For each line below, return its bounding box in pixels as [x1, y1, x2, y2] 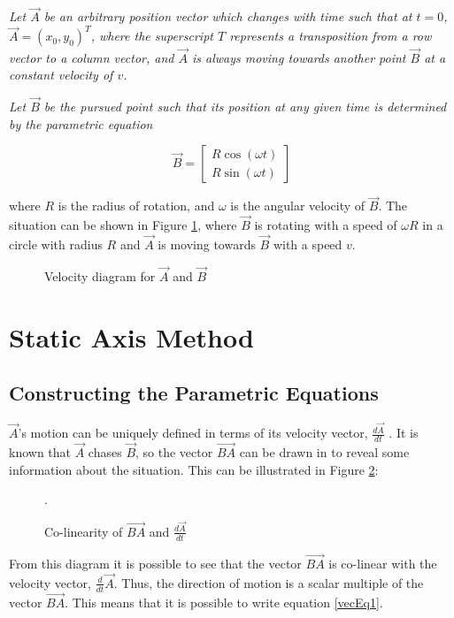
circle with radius [9, 234, 103, 253]
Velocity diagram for [44, 266, 156, 285]
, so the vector [135, 443, 213, 462]
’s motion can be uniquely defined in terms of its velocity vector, [18, 423, 368, 442]
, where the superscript [90, 27, 213, 45]
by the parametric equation [9, 114, 153, 133]
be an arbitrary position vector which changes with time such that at [43, 7, 412, 26]
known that [9, 443, 72, 462]
